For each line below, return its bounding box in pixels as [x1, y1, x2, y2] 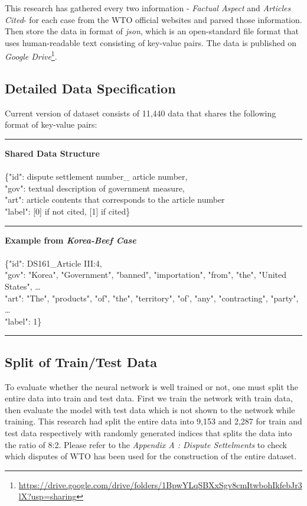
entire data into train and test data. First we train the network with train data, [5, 392, 293, 404]
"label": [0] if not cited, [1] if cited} [5, 205, 130, 217]
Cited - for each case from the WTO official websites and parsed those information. [5, 13, 302, 25]
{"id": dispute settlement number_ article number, [5, 170, 188, 183]
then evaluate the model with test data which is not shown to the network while [5, 403, 295, 416]
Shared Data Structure [5, 147, 100, 160]
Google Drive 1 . [5, 48, 57, 63]
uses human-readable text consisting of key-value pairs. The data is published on [5, 36, 297, 48]
